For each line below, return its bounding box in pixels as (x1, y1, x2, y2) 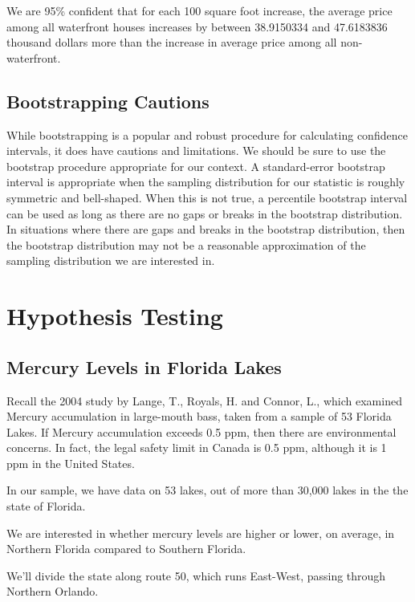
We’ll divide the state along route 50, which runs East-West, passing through (6, 567, 386, 584)
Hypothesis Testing (6, 299, 223, 332)
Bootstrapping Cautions (6, 88, 210, 113)
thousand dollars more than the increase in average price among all (6, 34, 337, 51)
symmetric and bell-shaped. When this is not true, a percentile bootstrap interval (6, 189, 408, 205)
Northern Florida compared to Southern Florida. (6, 540, 246, 557)
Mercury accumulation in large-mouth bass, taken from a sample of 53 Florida (6, 408, 392, 425)
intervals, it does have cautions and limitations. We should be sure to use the (6, 142, 386, 159)
